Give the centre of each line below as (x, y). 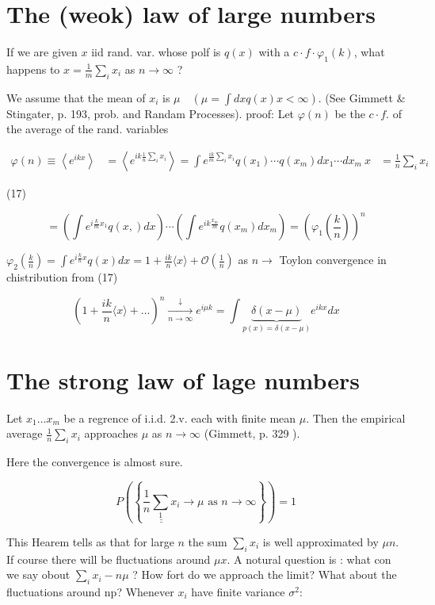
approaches (111, 433)
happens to (33, 69)
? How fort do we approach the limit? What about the (265, 574)
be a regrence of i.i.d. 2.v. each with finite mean (180, 417)
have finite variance (238, 591)
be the (350, 113)
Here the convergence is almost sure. (95, 462)
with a (274, 52)
